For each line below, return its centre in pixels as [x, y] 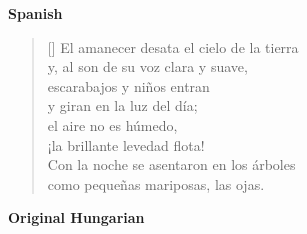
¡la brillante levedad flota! [126, 144]
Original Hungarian [76, 217]
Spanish [35, 13]
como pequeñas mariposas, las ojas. [156, 183]
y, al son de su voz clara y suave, [147, 66]
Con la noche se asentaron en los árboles [171, 164]
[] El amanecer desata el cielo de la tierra [173, 46]
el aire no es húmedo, [112, 124]
